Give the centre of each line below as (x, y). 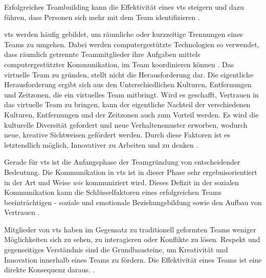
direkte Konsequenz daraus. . (50, 270)
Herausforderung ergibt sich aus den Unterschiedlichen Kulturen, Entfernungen (128, 84)
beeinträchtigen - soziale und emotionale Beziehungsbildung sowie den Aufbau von (133, 202)
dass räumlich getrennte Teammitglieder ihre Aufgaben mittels (102, 54)
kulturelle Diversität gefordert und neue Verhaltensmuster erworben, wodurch (126, 124)
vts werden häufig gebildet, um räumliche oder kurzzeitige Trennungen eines (124, 34)
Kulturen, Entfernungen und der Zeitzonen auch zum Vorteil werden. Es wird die (131, 114)
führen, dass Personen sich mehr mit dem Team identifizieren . (102, 17)
